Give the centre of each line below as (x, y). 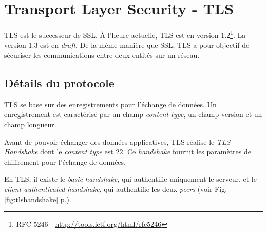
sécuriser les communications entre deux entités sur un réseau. (102, 55)
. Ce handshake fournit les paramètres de (187, 152)
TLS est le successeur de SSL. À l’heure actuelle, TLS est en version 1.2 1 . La (125, 34)
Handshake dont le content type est (59, 152)
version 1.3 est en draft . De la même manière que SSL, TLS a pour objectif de (127, 45)
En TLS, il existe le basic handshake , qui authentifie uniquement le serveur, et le (130, 179)
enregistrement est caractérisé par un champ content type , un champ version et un (133, 114)
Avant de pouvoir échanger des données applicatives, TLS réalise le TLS (117, 141)
